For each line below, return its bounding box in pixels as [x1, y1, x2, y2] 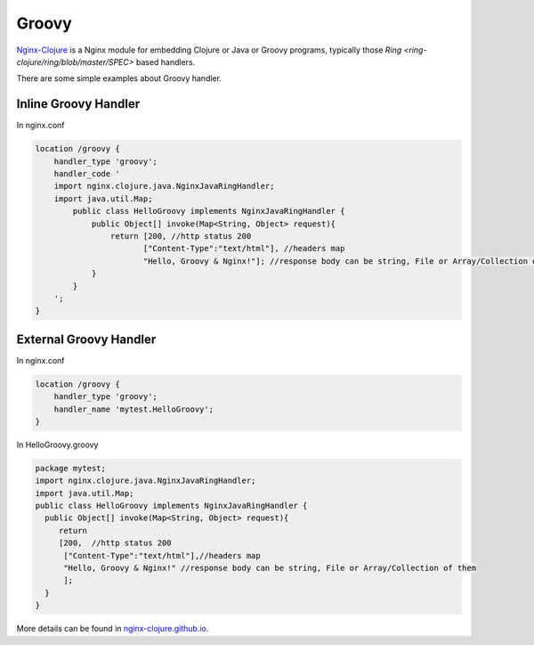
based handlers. [135, 56, 196, 67]
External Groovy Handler [16, 331, 157, 347]
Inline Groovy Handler [16, 96, 141, 111]
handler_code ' [53, 169, 120, 178]
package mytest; [35, 463, 107, 473]
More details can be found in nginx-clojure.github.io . [16, 624, 209, 634]
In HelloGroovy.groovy [16, 439, 99, 450]
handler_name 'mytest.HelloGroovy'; [53, 404, 214, 414]
